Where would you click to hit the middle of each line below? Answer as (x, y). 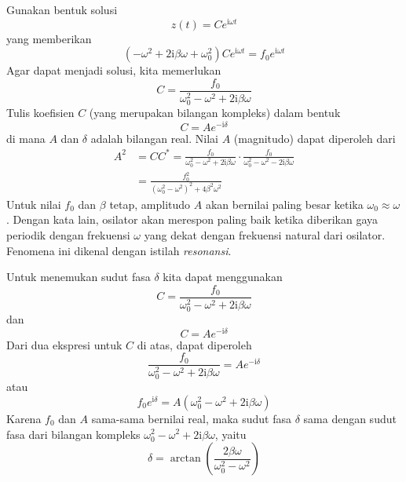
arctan (185, 459)
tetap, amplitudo (150, 204)
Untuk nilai (34, 204)
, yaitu (230, 434)
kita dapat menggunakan (223, 277)
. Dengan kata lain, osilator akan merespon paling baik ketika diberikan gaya (192, 219)
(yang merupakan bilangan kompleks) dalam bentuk (215, 112)
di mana (26, 138)
